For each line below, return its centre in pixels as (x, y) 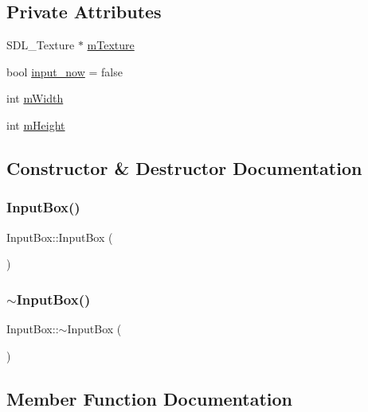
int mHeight (36, 124)
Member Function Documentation (150, 398)
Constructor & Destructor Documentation (184, 167)
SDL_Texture (41, 45)
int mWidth (35, 98)
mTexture (111, 45)
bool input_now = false (65, 71)
